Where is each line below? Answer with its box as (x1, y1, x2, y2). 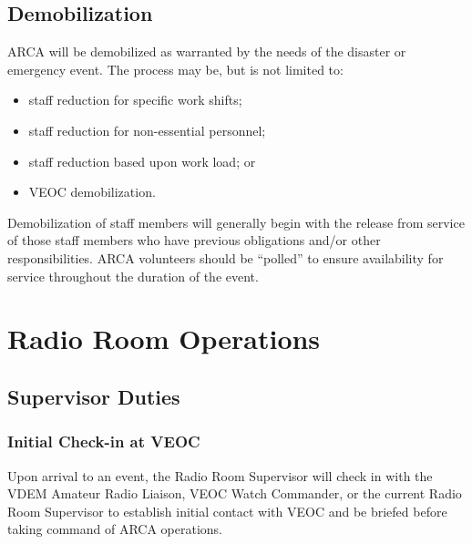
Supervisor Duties (7, 382, 180, 410)
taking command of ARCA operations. (7, 519, 222, 539)
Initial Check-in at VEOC (7, 430, 200, 453)
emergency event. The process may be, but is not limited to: (7, 59, 344, 78)
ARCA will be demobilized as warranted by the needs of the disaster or (7, 42, 406, 61)
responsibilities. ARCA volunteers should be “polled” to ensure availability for (7, 248, 444, 267)
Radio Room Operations (7, 320, 321, 357)
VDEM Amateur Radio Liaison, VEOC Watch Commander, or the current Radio (7, 484, 462, 503)
